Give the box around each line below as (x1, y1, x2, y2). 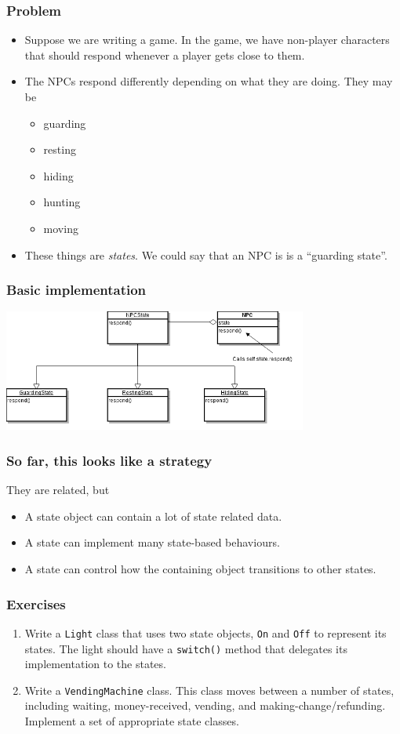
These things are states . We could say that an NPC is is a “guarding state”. (24, 246, 387, 263)
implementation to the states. (24, 656, 166, 672)
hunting (43, 194, 81, 210)
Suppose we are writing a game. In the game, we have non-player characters (24, 31, 390, 48)
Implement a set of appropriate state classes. (24, 713, 239, 729)
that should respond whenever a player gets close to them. (24, 46, 305, 63)
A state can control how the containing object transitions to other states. (24, 561, 376, 577)
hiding (43, 167, 74, 183)
